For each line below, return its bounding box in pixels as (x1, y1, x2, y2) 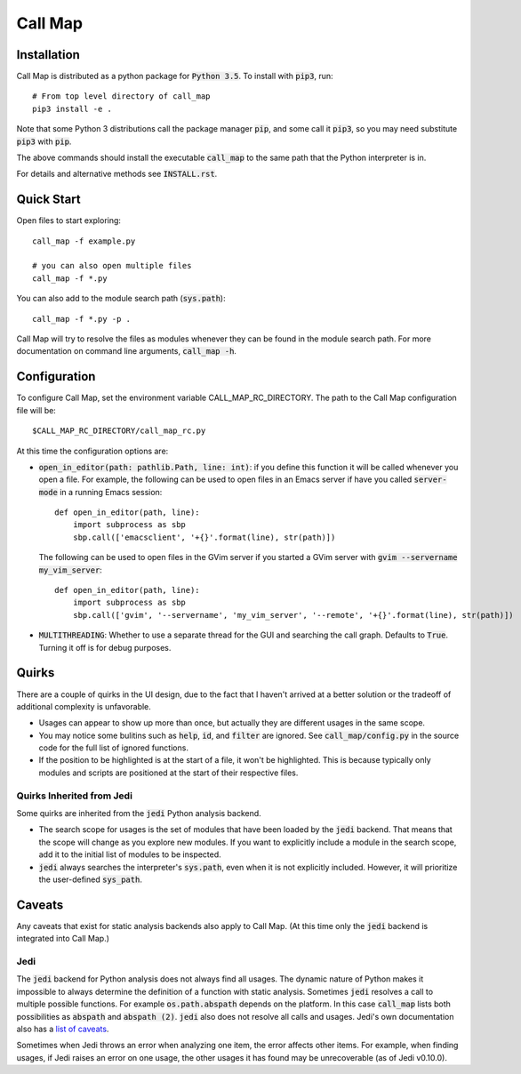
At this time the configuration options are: (16, 445, 169, 456)
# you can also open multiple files (32, 260, 192, 271)
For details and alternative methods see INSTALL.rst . (16, 169, 218, 180)
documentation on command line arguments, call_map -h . (16, 346, 237, 357)
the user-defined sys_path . (38, 874, 142, 885)
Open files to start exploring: (16, 215, 122, 226)
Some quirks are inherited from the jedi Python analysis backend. (16, 807, 261, 818)
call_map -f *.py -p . (32, 314, 132, 324)
